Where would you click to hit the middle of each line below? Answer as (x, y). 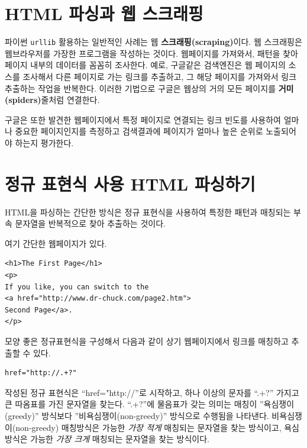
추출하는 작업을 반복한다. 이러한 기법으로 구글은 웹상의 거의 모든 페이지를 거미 (149, 88)
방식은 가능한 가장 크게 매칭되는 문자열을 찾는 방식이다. (107, 439)
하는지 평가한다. (44, 142)
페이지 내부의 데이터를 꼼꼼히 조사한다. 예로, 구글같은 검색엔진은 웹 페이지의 (145, 65)
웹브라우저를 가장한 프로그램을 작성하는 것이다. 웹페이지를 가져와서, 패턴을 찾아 (151, 53)
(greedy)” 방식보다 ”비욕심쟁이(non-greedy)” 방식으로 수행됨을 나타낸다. (137, 415)
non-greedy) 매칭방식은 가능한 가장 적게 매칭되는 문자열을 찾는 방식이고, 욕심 (157, 427)
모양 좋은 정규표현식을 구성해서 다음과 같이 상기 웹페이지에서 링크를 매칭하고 (147, 341)
